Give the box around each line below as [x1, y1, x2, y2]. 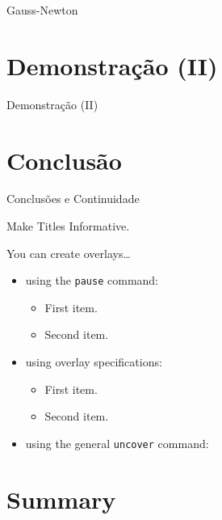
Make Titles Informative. [6, 218, 130, 235]
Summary [6, 482, 116, 515]
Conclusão [6, 143, 122, 176]
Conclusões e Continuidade [6, 190, 140, 207]
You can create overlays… [6, 244, 131, 261]
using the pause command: [25, 272, 159, 289]
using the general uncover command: [25, 434, 209, 451]
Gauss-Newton [6, 2, 78, 18]
